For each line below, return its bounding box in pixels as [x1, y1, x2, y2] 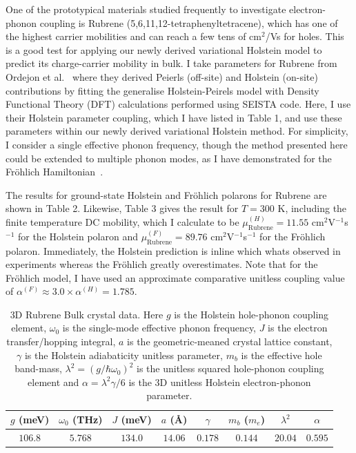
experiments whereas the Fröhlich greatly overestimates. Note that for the [6, 257, 318, 271]
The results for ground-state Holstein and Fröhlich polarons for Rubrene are [6, 187, 327, 202]
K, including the [277, 201, 347, 215]
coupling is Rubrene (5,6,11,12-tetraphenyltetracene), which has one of [39, 15, 338, 30]
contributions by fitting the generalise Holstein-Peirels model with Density [6, 83, 319, 97]
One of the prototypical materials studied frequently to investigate [6, 2, 286, 16]
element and [28, 374, 79, 389]
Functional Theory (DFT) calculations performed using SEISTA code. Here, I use [6, 97, 351, 111]
